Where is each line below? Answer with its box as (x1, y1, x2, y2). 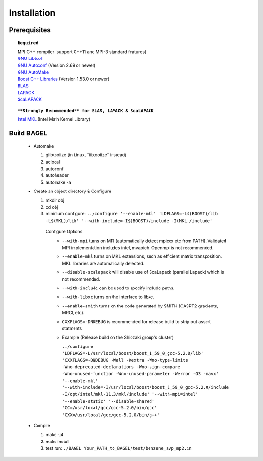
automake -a (45, 179, 71, 185)
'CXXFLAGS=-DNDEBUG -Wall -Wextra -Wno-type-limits (62, 357, 188, 363)
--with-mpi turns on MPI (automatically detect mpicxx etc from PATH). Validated (62, 238, 226, 244)
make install (45, 439, 70, 444)
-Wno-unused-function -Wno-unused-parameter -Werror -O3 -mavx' (62, 371, 219, 377)
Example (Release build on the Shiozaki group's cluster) (62, 334, 174, 341)
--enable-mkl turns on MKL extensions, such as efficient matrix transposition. (62, 253, 222, 259)
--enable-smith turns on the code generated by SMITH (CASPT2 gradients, (62, 303, 219, 309)
